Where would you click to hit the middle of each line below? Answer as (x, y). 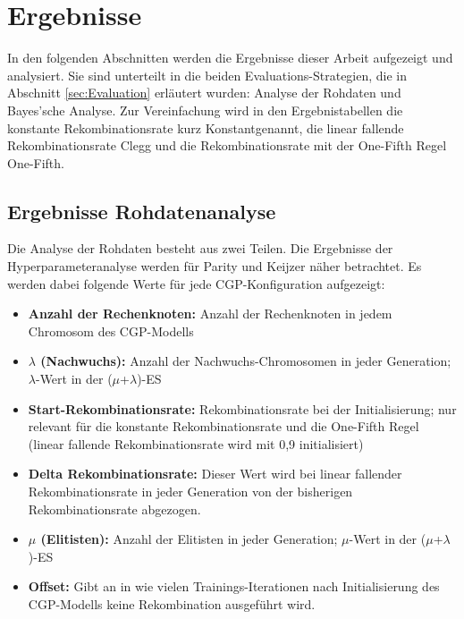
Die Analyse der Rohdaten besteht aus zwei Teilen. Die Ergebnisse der (200, 248)
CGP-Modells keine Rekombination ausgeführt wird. (172, 603)
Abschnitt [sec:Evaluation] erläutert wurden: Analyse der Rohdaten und (204, 93)
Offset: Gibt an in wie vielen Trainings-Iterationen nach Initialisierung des (234, 586)
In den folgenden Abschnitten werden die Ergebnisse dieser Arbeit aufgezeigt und (230, 58)
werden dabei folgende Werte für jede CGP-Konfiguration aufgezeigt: (196, 283)
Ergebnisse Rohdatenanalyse (142, 211)
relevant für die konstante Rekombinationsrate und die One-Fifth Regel (224, 426)
